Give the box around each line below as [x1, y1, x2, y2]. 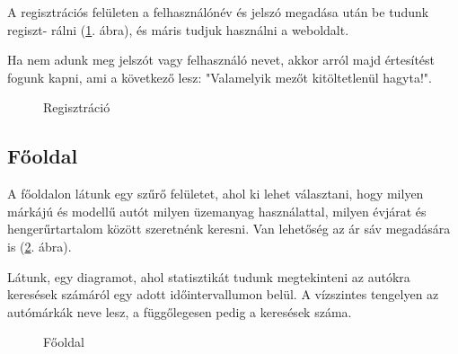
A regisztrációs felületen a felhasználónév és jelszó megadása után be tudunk [7, 3, 429, 21]
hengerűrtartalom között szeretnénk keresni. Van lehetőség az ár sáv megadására [7, 219, 451, 238]
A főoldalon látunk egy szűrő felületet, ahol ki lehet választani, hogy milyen [7, 184, 424, 203]
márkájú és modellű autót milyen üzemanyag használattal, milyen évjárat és [7, 201, 427, 220]
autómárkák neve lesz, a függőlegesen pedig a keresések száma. [7, 302, 352, 321]
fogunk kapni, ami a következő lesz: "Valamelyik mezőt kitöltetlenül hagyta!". [7, 67, 432, 86]
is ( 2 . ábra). [7, 236, 72, 255]
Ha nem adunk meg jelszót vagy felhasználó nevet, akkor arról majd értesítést [7, 50, 436, 69]
